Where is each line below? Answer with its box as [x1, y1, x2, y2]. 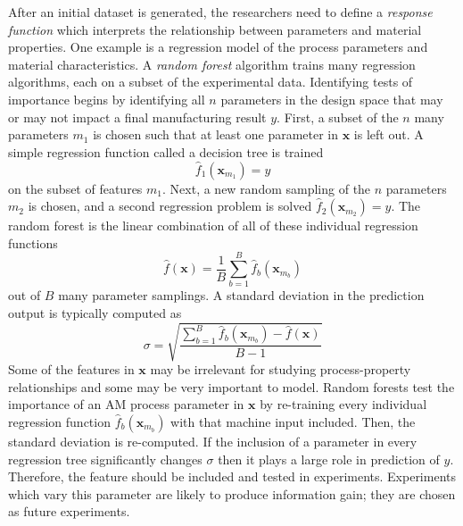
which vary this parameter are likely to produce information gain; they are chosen [8, 484, 456, 503]
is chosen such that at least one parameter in [93, 125, 339, 144]
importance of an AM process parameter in [8, 395, 244, 413]
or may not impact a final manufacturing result [8, 107, 267, 126]
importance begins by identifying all [8, 89, 205, 108]
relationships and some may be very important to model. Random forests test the [8, 377, 455, 396]
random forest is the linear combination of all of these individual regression [8, 216, 418, 235]
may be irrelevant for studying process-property [150, 360, 411, 379]
